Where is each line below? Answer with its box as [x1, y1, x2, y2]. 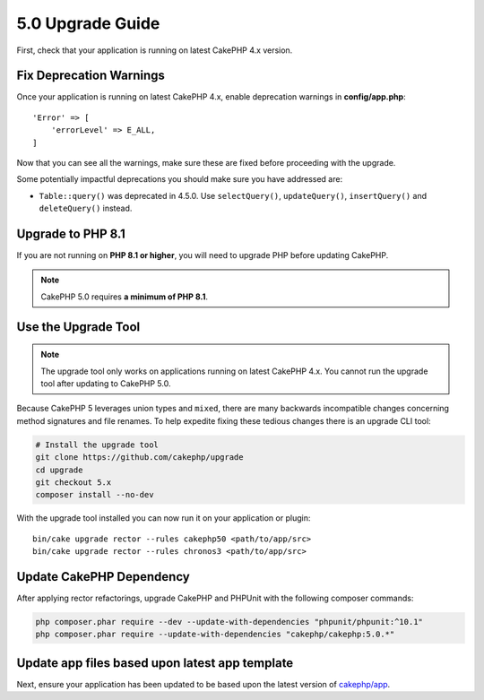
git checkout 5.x [35, 478, 112, 488]
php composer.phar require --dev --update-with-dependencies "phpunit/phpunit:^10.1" [35, 617, 423, 627]
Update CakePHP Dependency [16, 569, 190, 584]
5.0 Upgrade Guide [16, 13, 160, 33]
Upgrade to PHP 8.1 [16, 227, 125, 241]
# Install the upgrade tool [35, 439, 159, 450]
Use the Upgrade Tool [16, 319, 141, 334]
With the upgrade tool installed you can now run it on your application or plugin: [16, 513, 311, 523]
